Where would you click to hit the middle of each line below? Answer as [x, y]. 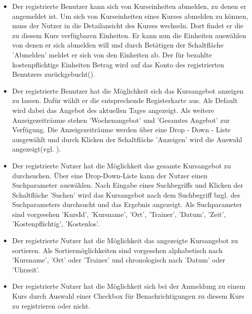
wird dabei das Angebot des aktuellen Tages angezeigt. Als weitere [113, 110]
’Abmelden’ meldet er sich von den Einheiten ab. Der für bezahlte [112, 54]
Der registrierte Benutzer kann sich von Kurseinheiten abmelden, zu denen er [129, 6]
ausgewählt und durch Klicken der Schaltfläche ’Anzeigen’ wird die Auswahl [127, 139]
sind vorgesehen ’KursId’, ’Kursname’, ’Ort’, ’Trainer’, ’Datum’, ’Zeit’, [119, 214]
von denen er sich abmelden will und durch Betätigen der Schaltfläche [118, 45]
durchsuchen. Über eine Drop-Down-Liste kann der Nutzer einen [110, 175]
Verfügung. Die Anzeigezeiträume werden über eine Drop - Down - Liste [121, 130]
